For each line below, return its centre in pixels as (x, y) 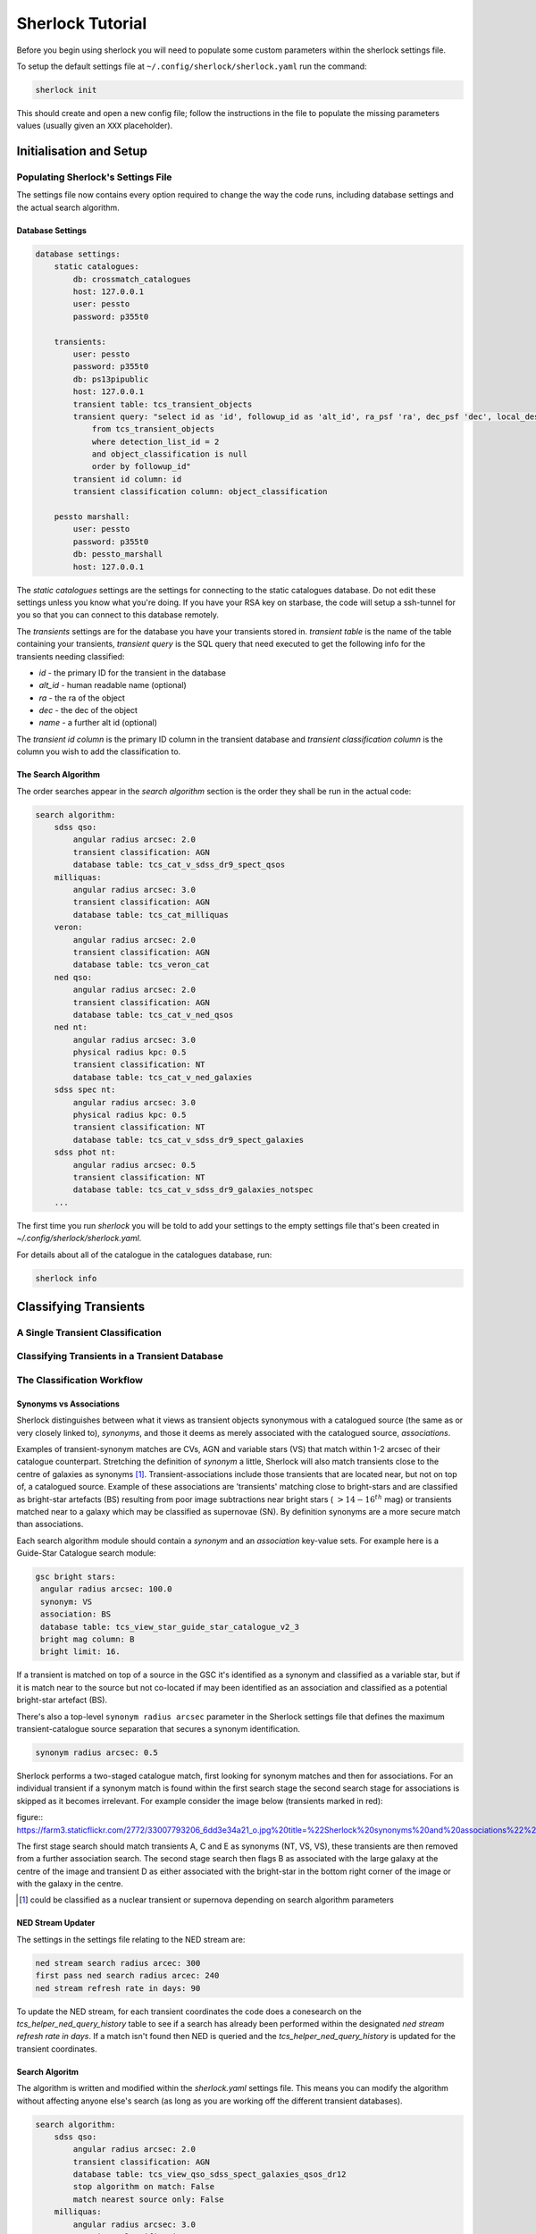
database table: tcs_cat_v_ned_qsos (153, 1015)
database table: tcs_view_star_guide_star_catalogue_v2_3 (170, 1627)
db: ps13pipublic (111, 379)
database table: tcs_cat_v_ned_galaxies (163, 1077)
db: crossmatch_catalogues (132, 279)
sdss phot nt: (85, 1152)
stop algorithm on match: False (143, 2187)
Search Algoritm (48, 2071)
